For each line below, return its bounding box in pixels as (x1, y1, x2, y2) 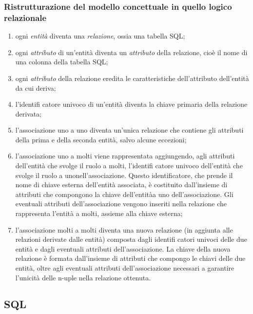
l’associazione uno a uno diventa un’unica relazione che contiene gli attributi (15, 125, 244, 135)
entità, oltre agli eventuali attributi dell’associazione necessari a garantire (15, 263, 234, 273)
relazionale (4, 11, 47, 23)
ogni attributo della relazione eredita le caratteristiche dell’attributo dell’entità (15, 73, 249, 83)
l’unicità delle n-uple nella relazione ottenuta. (15, 272, 151, 282)
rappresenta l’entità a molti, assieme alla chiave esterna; (15, 208, 183, 218)
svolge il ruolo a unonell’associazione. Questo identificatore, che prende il (15, 170, 233, 180)
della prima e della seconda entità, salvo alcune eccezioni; (15, 134, 187, 144)
